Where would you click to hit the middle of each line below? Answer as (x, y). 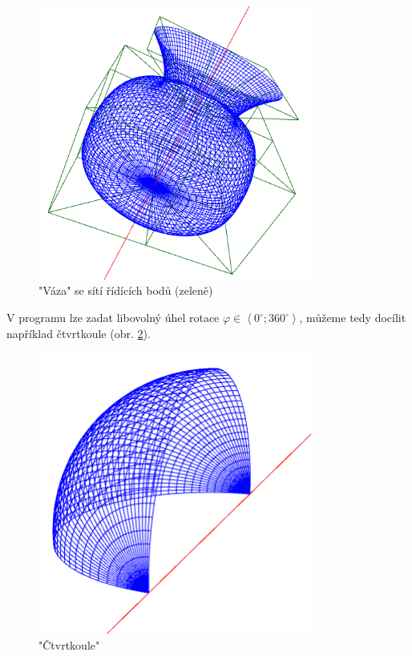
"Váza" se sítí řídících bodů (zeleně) (126, 290)
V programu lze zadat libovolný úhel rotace (113, 318)
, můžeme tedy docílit (353, 318)
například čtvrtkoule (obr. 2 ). (79, 333)
